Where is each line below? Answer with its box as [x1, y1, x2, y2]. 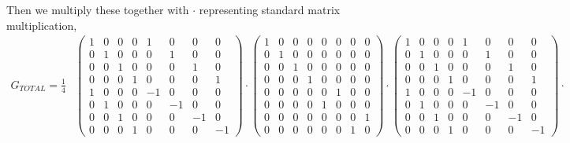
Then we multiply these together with [6, 2, 189, 17]
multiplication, [6, 16, 77, 33]
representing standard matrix [199, 2, 341, 17]
